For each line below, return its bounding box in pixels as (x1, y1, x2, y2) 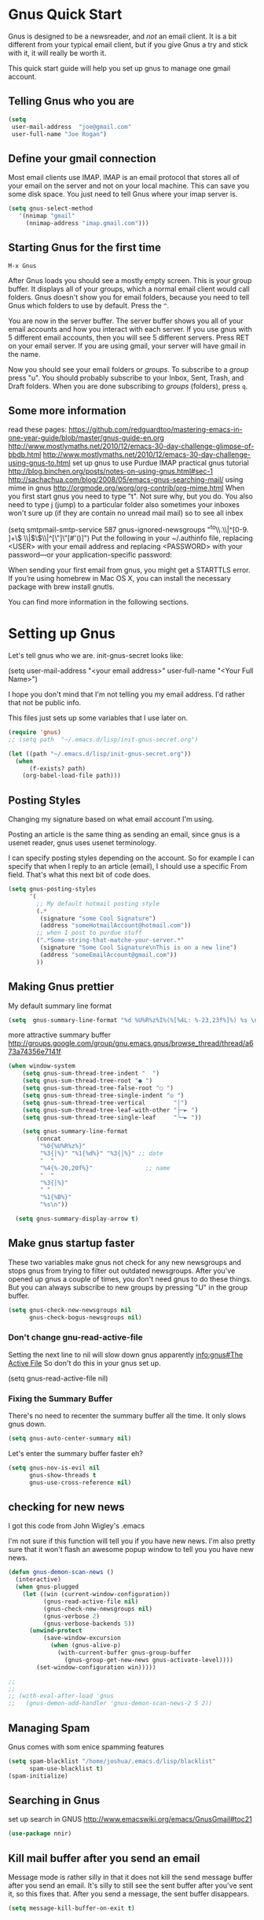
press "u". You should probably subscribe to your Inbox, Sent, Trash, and (8, 373, 244, 382)
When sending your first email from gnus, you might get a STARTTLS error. (8, 565, 251, 575)
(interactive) (15, 1576, 61, 1583)
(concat (36, 1135, 61, 1143)
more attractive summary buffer (8, 1030, 112, 1039)
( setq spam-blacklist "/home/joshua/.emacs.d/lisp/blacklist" (8, 1757, 216, 1765)
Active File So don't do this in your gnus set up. (8, 1358, 161, 1367)
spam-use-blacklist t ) (28, 1764, 104, 1772)
